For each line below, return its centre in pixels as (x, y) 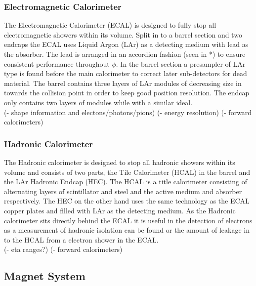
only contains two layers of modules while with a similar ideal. (98, 102)
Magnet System (45, 276)
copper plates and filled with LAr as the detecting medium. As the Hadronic (120, 210)
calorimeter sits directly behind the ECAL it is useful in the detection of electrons (128, 220)
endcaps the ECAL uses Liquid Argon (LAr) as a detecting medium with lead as (126, 44)
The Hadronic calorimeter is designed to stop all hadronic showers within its (120, 162)
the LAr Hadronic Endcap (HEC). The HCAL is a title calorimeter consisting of (126, 182)
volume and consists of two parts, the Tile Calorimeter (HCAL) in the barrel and (127, 172)
